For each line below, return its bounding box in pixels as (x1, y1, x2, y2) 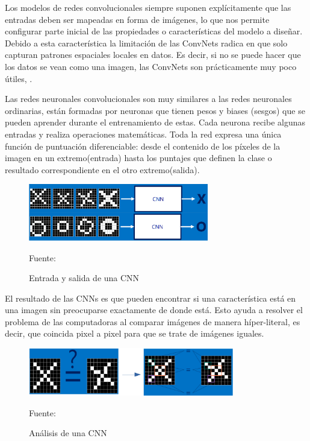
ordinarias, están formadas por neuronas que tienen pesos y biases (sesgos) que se (5, 104, 305, 116)
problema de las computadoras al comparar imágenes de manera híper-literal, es (5, 315, 300, 328)
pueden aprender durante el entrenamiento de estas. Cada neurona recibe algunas (5, 116, 306, 128)
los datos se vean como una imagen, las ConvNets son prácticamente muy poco (5, 60, 297, 72)
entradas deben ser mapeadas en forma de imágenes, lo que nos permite (5, 13, 270, 25)
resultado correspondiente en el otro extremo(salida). (5, 163, 200, 176)
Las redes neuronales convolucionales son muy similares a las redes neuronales (5, 92, 292, 105)
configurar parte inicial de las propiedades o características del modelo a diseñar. (5, 25, 303, 37)
